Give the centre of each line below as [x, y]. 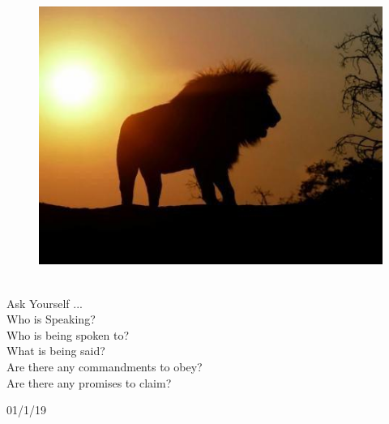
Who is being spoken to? [68, 334]
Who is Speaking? [51, 319]
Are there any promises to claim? [89, 382]
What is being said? [56, 351]
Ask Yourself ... [45, 303]
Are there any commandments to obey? [105, 366]
